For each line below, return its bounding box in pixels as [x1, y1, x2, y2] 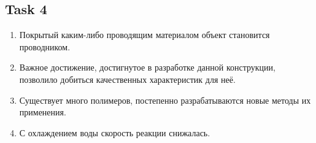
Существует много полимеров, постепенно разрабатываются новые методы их [19, 93, 311, 106]
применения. [19, 106, 66, 118]
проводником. [19, 40, 71, 53]
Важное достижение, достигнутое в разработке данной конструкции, [19, 61, 276, 74]
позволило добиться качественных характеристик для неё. [19, 72, 236, 85]
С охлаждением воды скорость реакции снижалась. [19, 126, 210, 139]
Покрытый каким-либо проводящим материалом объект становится [19, 28, 270, 41]
